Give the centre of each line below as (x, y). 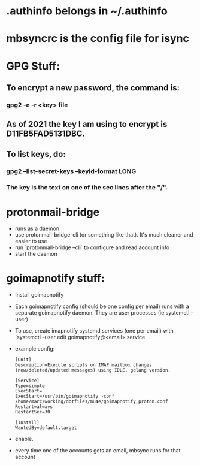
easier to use (31, 241)
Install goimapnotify (39, 295)
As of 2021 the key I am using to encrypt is (87, 124)
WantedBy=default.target (46, 428)
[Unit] (23, 360)
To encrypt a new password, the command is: (93, 88)
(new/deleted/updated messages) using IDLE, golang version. (93, 370)
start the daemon (36, 254)
